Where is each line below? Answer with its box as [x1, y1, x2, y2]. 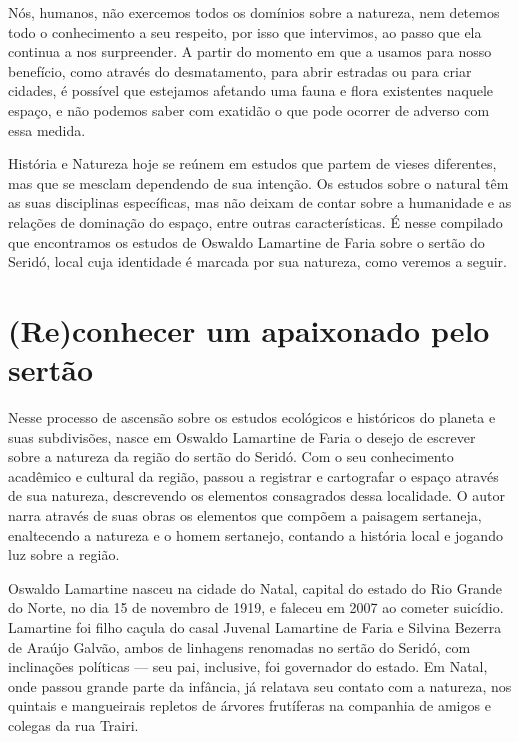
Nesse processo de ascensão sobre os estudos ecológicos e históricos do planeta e [8, 407, 496, 428]
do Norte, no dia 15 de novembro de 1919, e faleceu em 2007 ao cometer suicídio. [8, 597, 504, 618]
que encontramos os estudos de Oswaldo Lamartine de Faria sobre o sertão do [8, 231, 485, 252]
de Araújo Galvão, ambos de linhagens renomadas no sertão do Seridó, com [8, 636, 471, 657]
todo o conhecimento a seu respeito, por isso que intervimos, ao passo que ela [8, 21, 482, 42]
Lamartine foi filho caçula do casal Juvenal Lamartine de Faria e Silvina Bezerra [8, 616, 502, 637]
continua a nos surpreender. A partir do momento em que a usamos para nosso [8, 41, 492, 62]
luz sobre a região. [8, 544, 120, 565]
